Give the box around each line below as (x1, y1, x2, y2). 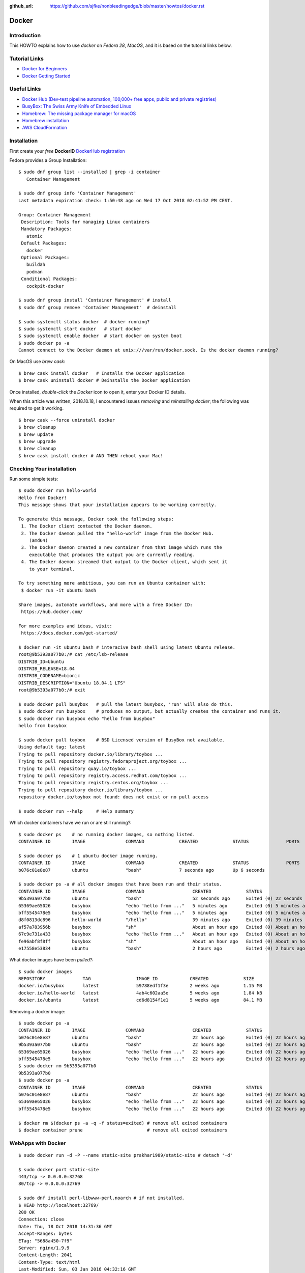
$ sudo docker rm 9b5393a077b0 (18, 1063, 97, 1069)
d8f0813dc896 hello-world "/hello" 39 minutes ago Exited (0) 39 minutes (18, 917, 302, 923)
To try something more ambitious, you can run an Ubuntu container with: (18, 580, 206, 586)
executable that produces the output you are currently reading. (28, 551, 196, 558)
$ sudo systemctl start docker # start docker (18, 326, 142, 331)
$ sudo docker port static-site (18, 1167, 99, 1172)
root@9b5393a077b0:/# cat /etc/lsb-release (18, 652, 129, 657)
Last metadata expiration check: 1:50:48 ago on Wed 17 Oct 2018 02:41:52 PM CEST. (18, 198, 233, 203)
